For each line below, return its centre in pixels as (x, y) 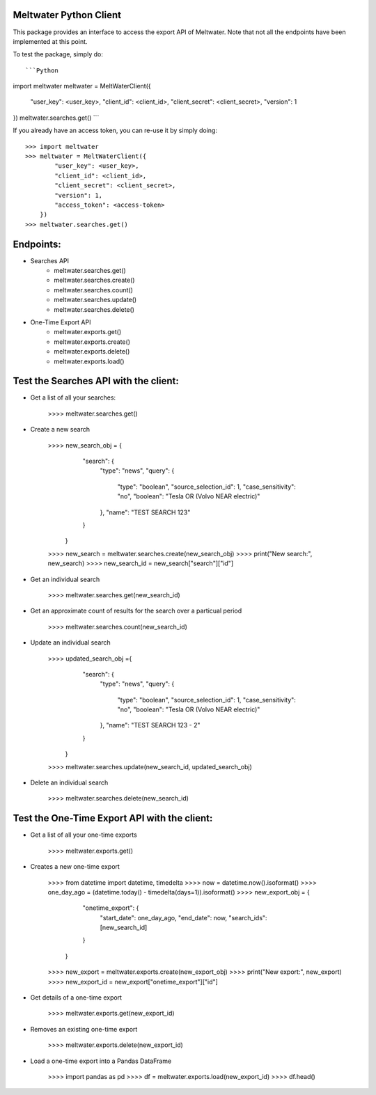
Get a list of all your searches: (73, 397)
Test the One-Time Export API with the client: (113, 818)
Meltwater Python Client (67, 15)
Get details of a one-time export (76, 998)
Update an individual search (70, 643)
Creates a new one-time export (75, 867)
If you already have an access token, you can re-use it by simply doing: (115, 131)
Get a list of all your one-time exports (84, 835)
